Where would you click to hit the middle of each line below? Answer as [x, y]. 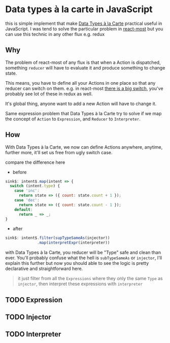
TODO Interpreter [33, 334]
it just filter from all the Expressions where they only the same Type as [90, 279]
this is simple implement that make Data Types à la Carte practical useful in [84, 23]
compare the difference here [35, 162]
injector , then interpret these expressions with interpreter [80, 284]
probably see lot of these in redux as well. [49, 94]
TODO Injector [28, 317]
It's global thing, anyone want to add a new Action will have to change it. [81, 104]
